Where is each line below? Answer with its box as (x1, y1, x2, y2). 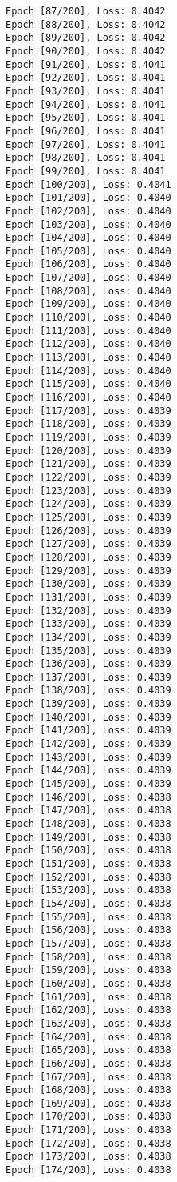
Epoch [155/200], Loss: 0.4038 (6, 911, 171, 923)
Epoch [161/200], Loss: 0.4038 (6, 991, 171, 1003)
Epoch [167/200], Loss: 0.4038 (6, 1071, 171, 1083)
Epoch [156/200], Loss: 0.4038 (6, 924, 171, 936)
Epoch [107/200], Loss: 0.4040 (6, 272, 171, 284)
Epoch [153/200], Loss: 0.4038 (6, 885, 171, 896)
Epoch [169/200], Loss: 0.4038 (6, 1097, 171, 1109)
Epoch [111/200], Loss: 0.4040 (6, 325, 171, 337)
